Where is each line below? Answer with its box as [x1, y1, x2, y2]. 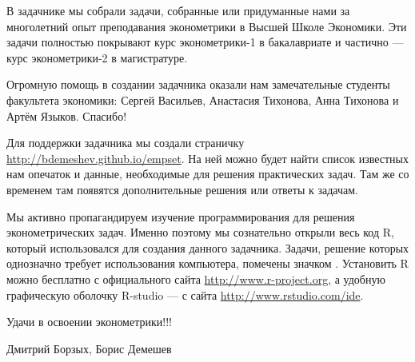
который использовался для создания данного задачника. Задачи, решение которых [6, 239, 409, 256]
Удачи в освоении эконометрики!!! [6, 313, 172, 330]
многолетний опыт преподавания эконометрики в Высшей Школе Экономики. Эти [6, 18, 407, 34]
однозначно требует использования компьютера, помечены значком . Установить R [6, 255, 409, 272]
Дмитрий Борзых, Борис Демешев [6, 340, 172, 356]
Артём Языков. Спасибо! [6, 107, 127, 124]
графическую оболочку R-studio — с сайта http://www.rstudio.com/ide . [6, 286, 364, 303]
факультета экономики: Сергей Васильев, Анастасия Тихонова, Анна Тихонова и [6, 91, 399, 108]
